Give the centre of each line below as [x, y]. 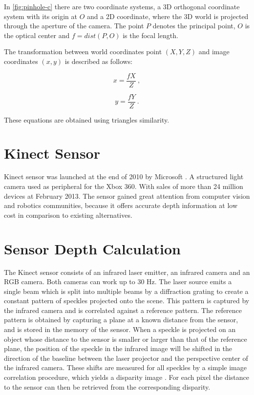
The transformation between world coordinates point [83, 52]
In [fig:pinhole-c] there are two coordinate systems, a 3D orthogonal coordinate [122, 6]
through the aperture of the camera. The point [74, 26]
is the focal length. [150, 35]
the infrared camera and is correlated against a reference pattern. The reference [123, 310]
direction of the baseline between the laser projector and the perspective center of [126, 358]
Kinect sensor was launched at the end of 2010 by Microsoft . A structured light [124, 177]
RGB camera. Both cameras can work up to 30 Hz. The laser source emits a [118, 281]
